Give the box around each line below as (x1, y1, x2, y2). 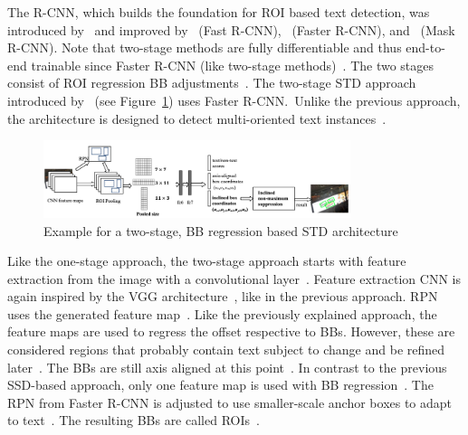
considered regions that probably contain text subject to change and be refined (7, 340, 445, 359)
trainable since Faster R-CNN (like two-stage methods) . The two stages (31, 55, 435, 74)
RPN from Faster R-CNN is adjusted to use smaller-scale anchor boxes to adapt (7, 392, 453, 411)
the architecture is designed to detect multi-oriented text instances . (7, 109, 387, 128)
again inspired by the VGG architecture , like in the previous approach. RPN (7, 287, 438, 306)
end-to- (406, 38, 445, 57)
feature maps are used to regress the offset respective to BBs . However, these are (7, 322, 455, 341)
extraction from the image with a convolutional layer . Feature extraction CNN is (7, 269, 461, 288)
